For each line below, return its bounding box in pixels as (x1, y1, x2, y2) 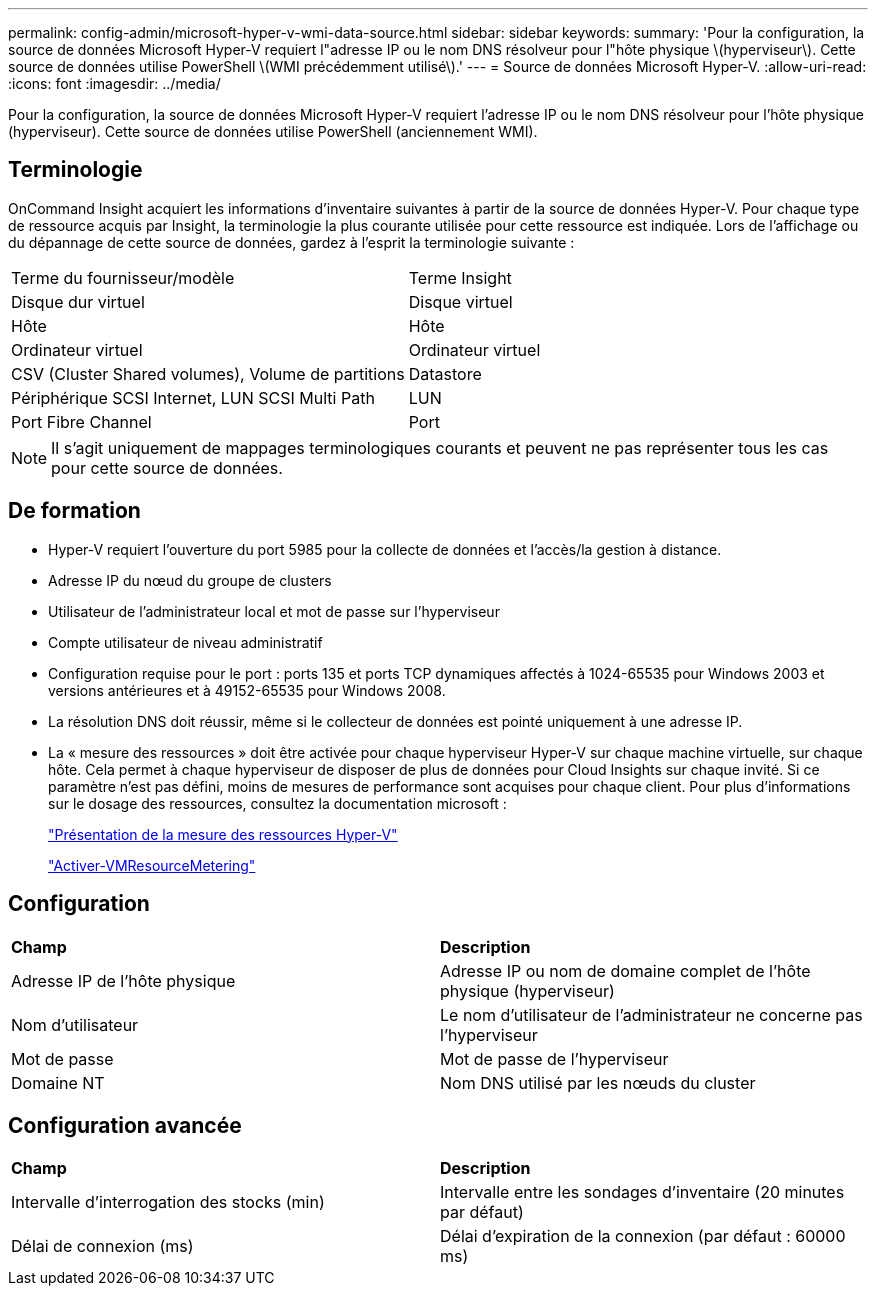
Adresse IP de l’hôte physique (11, 970, 236, 991)
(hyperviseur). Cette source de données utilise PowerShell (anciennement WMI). (8, 123, 538, 140)
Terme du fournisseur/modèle (11, 267, 235, 288)
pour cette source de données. (51, 457, 283, 478)
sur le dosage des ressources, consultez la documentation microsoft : (48, 794, 507, 812)
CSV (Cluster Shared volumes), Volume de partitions (11, 363, 405, 384)
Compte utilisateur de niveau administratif (48, 633, 323, 651)
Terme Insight (408, 267, 512, 288)
